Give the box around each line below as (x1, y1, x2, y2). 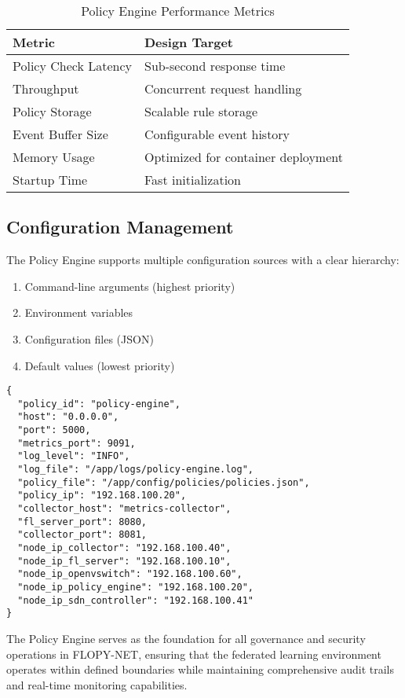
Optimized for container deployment (144, 148, 343, 166)
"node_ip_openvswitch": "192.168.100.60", (17, 568, 243, 580)
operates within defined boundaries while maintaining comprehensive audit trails (6, 661, 395, 678)
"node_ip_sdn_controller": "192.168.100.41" (17, 594, 254, 606)
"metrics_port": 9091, (17, 437, 136, 449)
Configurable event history (144, 125, 290, 143)
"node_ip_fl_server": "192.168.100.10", (17, 555, 232, 567)
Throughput (13, 79, 79, 97)
